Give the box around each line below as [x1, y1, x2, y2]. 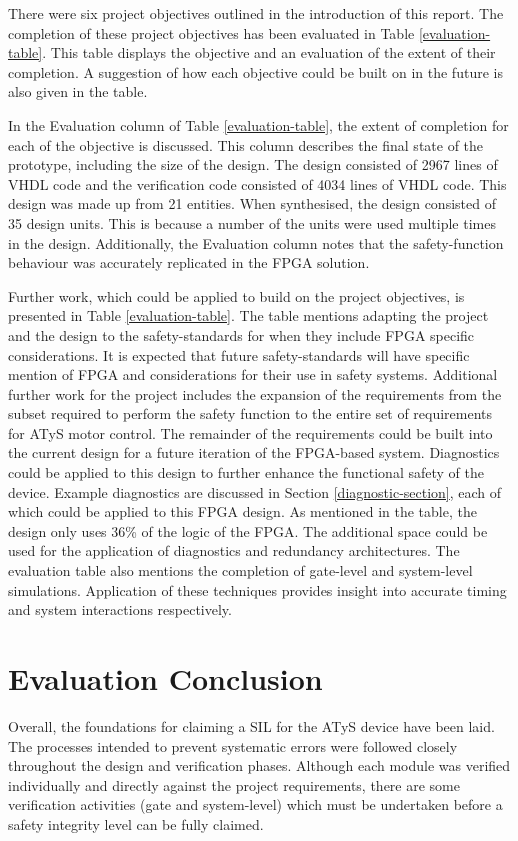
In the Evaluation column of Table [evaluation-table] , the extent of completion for [8, 114, 509, 135]
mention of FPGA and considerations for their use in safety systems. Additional [8, 364, 498, 385]
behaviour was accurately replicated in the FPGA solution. [8, 252, 370, 273]
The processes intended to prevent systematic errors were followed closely [8, 735, 458, 756]
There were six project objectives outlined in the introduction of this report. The [8, 3, 504, 23]
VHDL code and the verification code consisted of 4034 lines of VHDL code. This [8, 173, 507, 194]
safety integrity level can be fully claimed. [8, 813, 264, 834]
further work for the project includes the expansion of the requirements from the [8, 383, 502, 404]
